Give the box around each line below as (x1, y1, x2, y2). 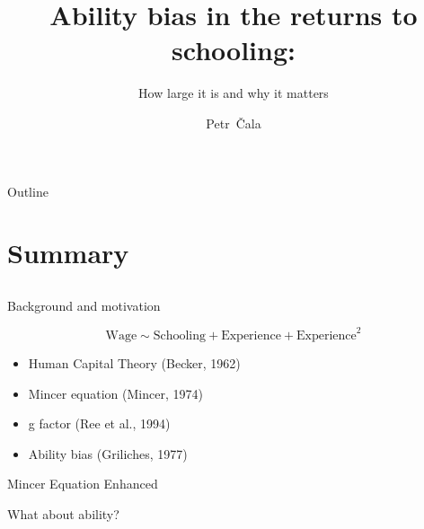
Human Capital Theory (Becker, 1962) (28, 353, 241, 372)
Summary (7, 234, 129, 271)
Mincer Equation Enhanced (7, 474, 158, 493)
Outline (7, 181, 49, 200)
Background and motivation (7, 295, 161, 314)
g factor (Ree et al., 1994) (28, 414, 171, 433)
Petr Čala (206, 113, 261, 132)
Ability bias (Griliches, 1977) (28, 444, 188, 463)
